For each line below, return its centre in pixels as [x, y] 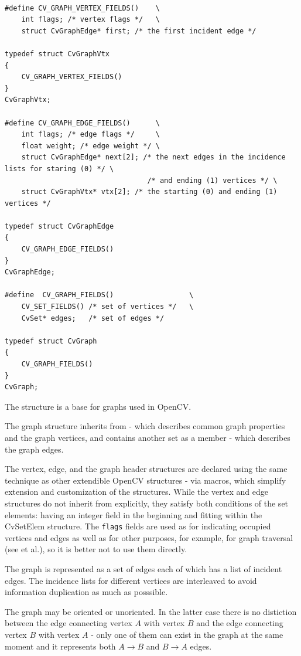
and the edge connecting [240, 623]
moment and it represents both [60, 646]
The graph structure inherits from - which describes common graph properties [145, 426]
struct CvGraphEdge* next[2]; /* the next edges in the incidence [153, 157]
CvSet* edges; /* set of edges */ [93, 318]
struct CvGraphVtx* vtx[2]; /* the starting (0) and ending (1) [149, 192]
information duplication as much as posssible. [86, 592]
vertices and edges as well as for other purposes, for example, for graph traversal [149, 537]
